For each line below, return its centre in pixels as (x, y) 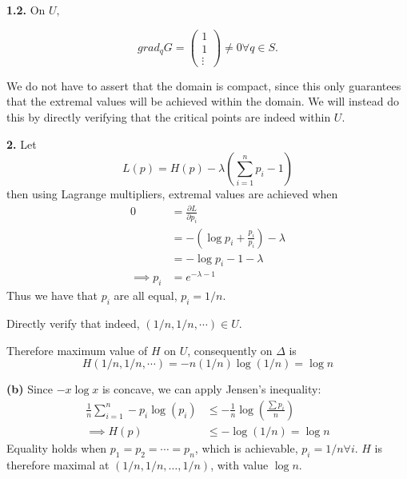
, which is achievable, (246, 447)
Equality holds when (57, 447)
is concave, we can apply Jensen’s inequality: (211, 389)
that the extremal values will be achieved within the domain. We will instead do (203, 101)
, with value (239, 464)
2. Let (22, 144)
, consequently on (230, 350)
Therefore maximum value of (77, 350)
